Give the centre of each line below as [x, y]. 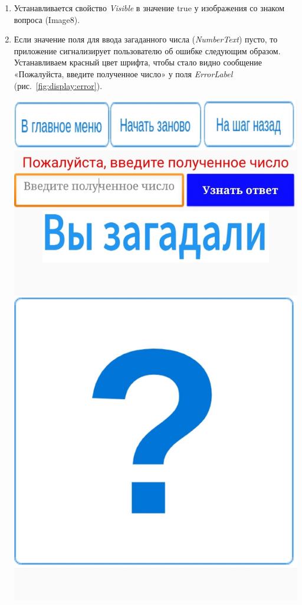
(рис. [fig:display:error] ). [58, 85]
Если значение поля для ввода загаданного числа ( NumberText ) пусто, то [146, 39]
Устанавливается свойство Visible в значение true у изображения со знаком [149, 8]
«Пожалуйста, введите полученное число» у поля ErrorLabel [123, 73]
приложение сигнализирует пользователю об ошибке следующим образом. [147, 50]
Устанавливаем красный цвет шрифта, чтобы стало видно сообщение [138, 62]
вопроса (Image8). [47, 19]
